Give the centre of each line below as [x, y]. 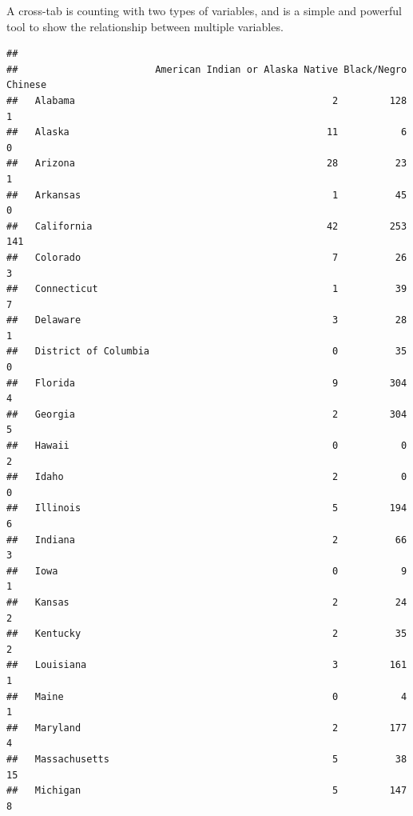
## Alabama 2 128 [207, 100]
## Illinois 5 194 [207, 508]
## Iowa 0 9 [207, 571]
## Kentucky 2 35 [207, 634]
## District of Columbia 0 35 [207, 352]
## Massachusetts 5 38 [207, 759]
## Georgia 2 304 [207, 414]
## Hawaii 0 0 [207, 446]
